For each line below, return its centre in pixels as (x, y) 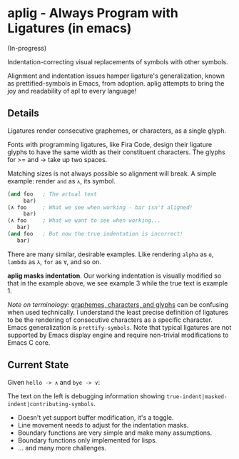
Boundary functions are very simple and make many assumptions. (115, 433)
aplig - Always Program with (93, 13)
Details (23, 113)
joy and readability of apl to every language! (72, 91)
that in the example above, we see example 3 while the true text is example (118, 283)
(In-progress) (27, 48)
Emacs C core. (29, 342)
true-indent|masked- (197, 397)
